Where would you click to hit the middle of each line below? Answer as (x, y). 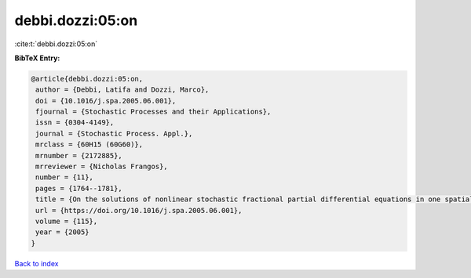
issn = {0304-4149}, (75, 123)
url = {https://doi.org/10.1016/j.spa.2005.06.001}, (139, 210)
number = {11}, (65, 177)
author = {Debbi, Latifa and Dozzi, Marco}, (122, 90)
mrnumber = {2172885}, (79, 155)
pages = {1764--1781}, (79, 188)
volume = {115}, (67, 221)
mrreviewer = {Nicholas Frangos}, (102, 167)
